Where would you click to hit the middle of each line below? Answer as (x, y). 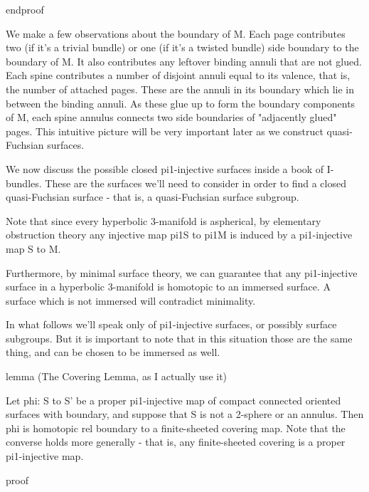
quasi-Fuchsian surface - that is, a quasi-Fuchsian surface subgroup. (153, 197)
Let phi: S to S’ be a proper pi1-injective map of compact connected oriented (173, 400)
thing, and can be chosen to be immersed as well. (113, 352)
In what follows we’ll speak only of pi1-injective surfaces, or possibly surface (171, 324)
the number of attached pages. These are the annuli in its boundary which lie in (180, 89)
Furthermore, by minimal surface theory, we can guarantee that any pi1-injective (182, 272)
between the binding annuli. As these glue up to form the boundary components (181, 103)
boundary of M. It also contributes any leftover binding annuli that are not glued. (184, 61)
